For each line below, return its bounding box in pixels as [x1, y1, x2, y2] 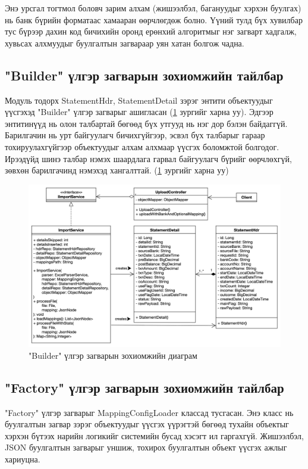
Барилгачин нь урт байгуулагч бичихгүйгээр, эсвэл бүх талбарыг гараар [5, 129, 265, 141]
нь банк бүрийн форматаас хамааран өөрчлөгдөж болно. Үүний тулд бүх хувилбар [5, 13, 303, 26]
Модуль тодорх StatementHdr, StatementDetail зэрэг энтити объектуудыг [5, 94, 273, 106]
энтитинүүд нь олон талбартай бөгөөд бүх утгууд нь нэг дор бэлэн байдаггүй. [5, 117, 288, 129]
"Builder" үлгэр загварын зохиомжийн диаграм [29, 349, 197, 361]
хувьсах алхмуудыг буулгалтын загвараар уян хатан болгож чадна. [5, 36, 244, 49]
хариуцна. [5, 452, 40, 465]
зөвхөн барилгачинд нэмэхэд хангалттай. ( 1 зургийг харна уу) [5, 164, 229, 176]
